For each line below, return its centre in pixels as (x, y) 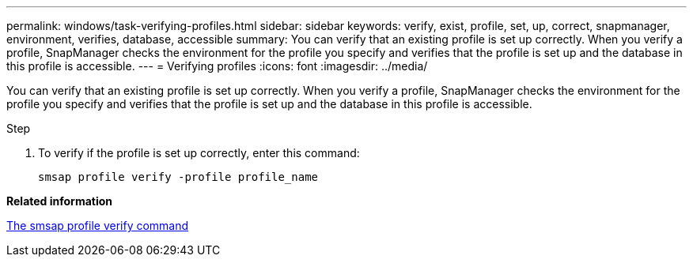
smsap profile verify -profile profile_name (178, 177)
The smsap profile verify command (98, 225)
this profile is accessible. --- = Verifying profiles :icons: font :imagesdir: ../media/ (217, 66)
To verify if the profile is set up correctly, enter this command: (199, 153)
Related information (60, 201)
